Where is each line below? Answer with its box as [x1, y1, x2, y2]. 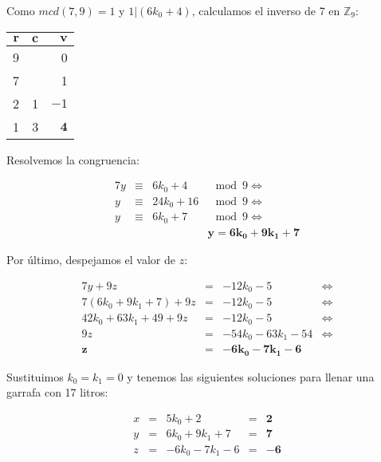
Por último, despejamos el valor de [6, 251, 175, 268]
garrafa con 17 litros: [6, 384, 108, 401]
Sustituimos [6, 368, 64, 385]
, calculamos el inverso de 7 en [191, 2, 340, 18]
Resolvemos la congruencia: [6, 151, 139, 168]
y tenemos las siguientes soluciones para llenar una [127, 368, 375, 385]
